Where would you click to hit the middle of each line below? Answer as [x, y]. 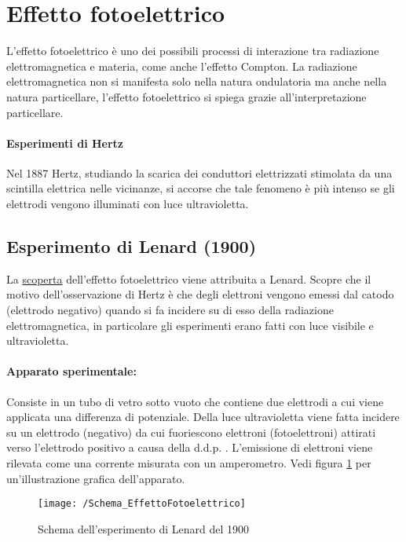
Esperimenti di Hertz [65, 143]
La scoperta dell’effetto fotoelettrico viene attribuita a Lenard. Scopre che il [189, 278]
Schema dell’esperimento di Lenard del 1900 [144, 528]
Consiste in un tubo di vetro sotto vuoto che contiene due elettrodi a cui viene [195, 401]
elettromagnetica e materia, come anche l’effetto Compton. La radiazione [182, 66]
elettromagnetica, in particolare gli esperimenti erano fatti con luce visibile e [190, 325]
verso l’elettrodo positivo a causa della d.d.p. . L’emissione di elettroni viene [190, 447]
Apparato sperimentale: [71, 371]
